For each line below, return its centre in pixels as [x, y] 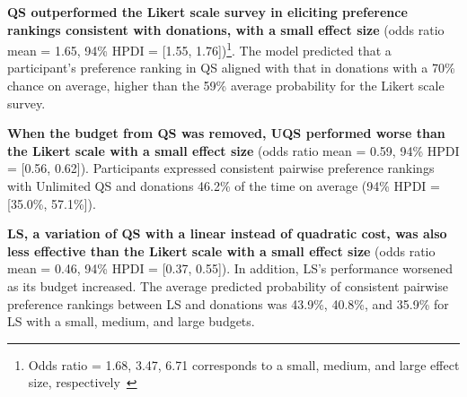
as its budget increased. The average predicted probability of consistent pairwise [228, 285]
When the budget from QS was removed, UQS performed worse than [226, 133]
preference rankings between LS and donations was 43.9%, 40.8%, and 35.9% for [228, 303]
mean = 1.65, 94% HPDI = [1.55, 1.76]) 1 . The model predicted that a [199, 49]
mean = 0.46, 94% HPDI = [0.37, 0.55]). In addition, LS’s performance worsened [230, 268]
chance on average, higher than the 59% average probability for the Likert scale [226, 86]
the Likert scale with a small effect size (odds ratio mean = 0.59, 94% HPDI [233, 150]
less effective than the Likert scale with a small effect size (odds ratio [221, 250]
